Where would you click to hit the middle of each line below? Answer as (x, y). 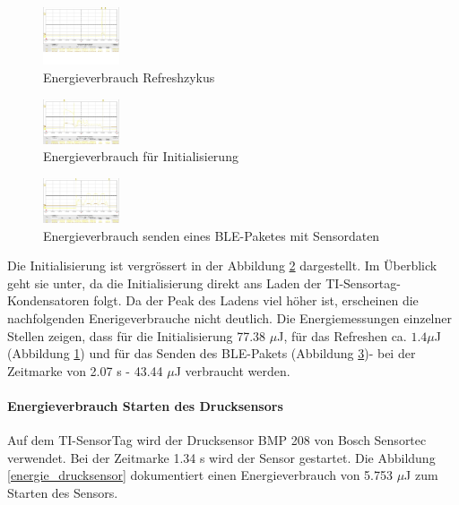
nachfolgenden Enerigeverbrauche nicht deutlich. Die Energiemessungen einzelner (230, 317)
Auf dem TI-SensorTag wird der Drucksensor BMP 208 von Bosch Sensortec (217, 440)
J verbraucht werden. (232, 370)
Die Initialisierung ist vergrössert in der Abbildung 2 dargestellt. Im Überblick (222, 265)
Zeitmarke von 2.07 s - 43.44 (85, 370)
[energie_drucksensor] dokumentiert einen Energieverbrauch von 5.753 (200, 475)
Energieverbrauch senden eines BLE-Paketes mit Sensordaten (212, 235)
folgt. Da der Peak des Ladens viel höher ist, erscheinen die (256, 300)
